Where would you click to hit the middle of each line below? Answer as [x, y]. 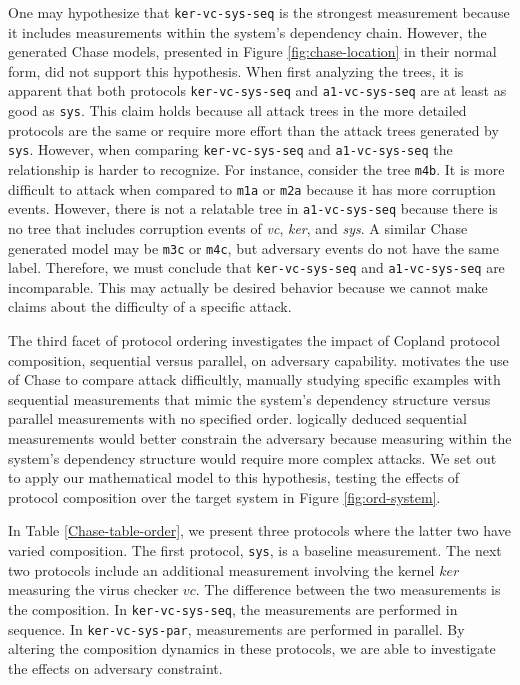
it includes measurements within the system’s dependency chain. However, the [247, 31]
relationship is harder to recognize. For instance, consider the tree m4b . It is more [256, 169]
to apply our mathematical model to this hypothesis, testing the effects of [234, 477]
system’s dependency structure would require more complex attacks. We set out [252, 457]
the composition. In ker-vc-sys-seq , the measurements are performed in [233, 608]
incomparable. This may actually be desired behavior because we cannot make [248, 286]
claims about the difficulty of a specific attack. [150, 306]
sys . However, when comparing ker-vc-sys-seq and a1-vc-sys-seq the [230, 149]
